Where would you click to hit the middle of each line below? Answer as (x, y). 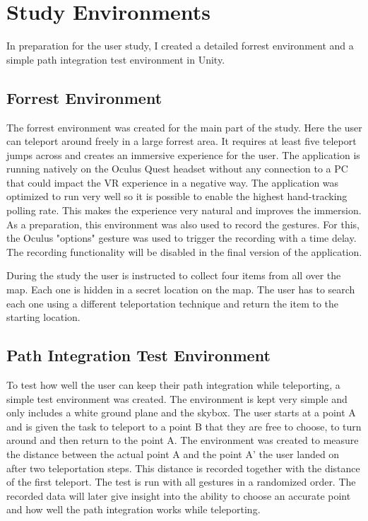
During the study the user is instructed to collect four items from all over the (174, 275)
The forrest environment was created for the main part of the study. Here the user (184, 127)
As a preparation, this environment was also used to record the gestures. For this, (183, 224)
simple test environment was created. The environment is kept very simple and (177, 398)
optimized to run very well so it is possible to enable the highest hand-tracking (177, 196)
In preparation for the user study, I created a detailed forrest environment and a (180, 46)
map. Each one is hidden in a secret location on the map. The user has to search (181, 289)
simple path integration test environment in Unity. (116, 59)
